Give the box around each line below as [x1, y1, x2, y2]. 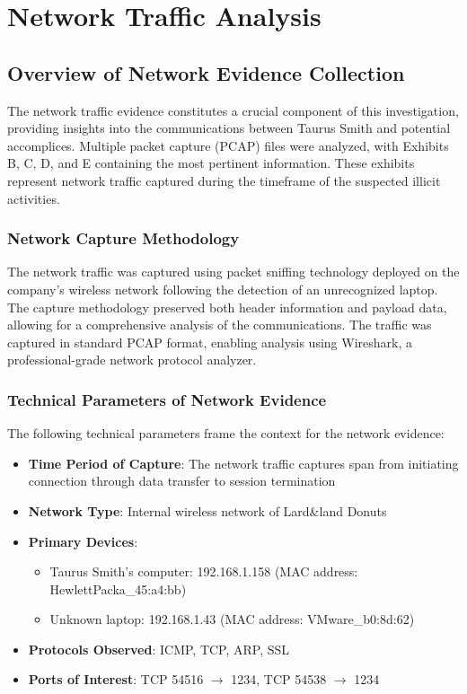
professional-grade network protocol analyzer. [7, 350, 257, 369]
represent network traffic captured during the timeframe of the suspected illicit [7, 171, 441, 189]
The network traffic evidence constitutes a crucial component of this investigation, [7, 101, 459, 119]
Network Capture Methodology [7, 227, 240, 250]
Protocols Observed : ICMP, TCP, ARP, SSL [28, 639, 290, 658]
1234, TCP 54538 [231, 670, 327, 689]
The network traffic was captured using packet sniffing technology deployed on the [7, 262, 460, 281]
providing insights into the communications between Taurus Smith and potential [7, 119, 451, 137]
